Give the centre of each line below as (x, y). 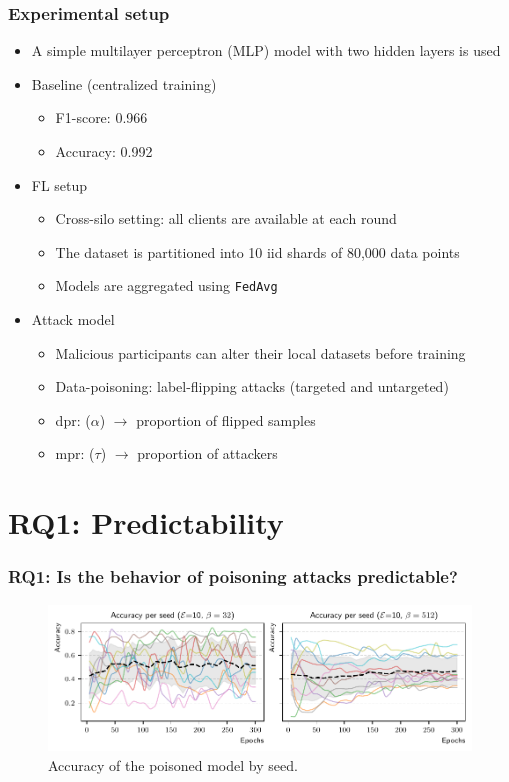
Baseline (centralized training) (124, 83)
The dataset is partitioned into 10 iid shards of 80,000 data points (257, 251)
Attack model (73, 319)
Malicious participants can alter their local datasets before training (260, 352)
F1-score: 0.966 (101, 117)
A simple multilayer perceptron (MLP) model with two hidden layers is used (266, 50)
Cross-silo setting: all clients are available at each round (226, 218)
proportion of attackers (207, 453)
